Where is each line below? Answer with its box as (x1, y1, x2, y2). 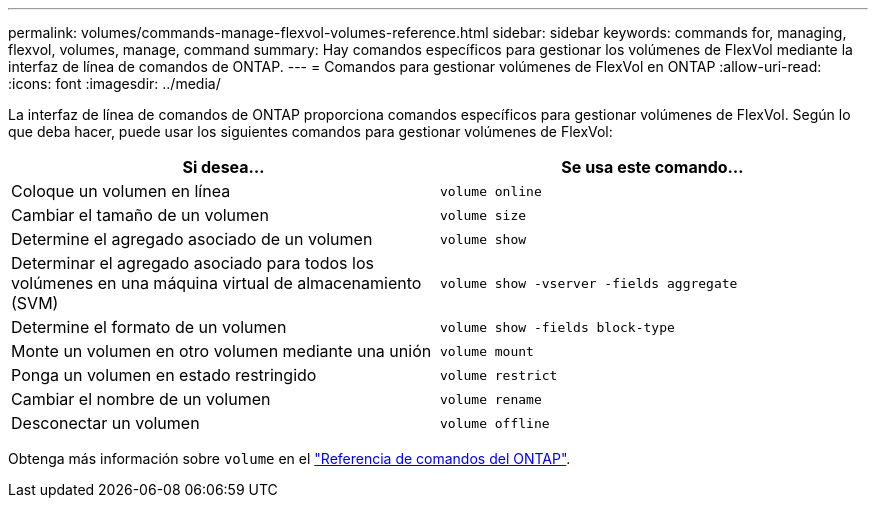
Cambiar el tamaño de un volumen (11, 205, 269, 225)
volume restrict (440, 367, 558, 383)
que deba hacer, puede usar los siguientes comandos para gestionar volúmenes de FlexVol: (8, 123, 613, 140)
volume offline (440, 415, 550, 431)
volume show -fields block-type (440, 319, 675, 335)
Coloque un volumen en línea (11, 181, 231, 201)
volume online (440, 183, 542, 199)
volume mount (440, 343, 534, 359)
